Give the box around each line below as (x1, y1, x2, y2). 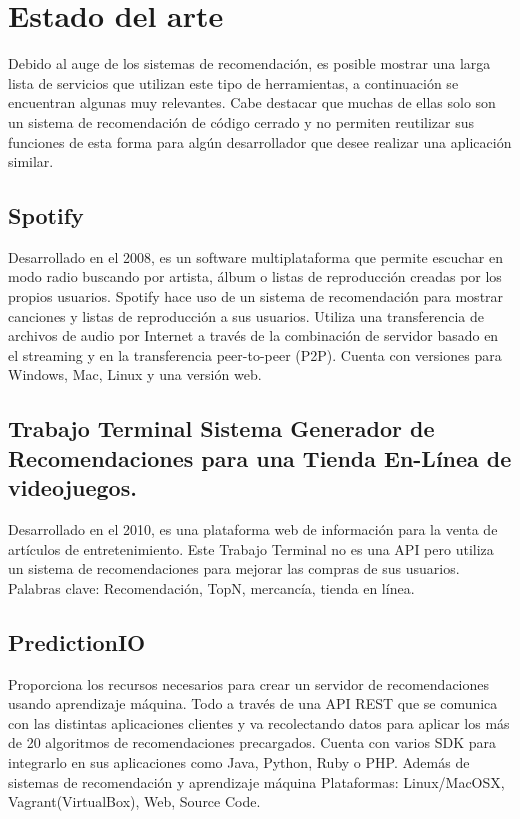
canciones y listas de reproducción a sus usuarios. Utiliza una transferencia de (8, 305, 485, 326)
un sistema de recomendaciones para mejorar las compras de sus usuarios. (8, 558, 460, 579)
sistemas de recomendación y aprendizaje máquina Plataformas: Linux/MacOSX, (8, 771, 505, 792)
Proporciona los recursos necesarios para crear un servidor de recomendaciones (8, 673, 490, 694)
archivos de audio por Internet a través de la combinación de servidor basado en (8, 325, 499, 346)
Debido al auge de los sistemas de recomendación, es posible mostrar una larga (8, 53, 491, 74)
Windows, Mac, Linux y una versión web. (8, 364, 262, 385)
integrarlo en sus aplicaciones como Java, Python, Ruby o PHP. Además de (8, 751, 470, 772)
